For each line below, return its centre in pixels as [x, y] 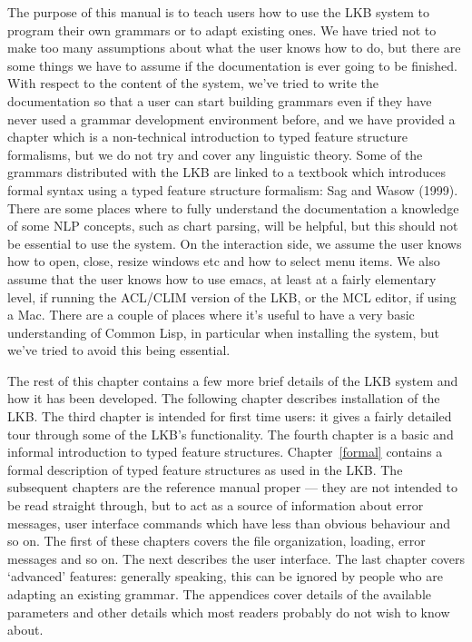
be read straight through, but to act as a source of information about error [216, 505]
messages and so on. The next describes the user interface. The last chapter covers [236, 558]
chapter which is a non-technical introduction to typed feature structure [207, 137]
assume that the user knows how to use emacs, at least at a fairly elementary [222, 278]
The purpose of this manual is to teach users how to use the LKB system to [218, 12]
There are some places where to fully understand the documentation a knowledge [233, 207]
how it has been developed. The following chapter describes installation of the [224, 398]
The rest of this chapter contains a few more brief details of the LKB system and [233, 380]
